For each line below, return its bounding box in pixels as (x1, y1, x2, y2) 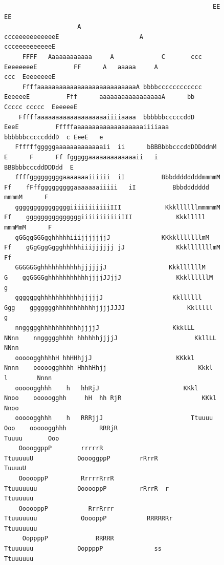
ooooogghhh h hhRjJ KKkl (15, 384, 198, 392)
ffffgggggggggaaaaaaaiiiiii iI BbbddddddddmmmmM (15, 174, 220, 181)
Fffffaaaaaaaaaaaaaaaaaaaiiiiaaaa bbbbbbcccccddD (18, 113, 195, 121)
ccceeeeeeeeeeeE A (4, 33, 144, 40)
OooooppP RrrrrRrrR (18, 474, 114, 482)
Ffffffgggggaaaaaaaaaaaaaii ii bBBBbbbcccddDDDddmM (15, 143, 217, 151)
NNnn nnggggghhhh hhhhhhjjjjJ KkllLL (4, 334, 217, 342)
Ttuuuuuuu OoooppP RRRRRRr (4, 515, 173, 522)
